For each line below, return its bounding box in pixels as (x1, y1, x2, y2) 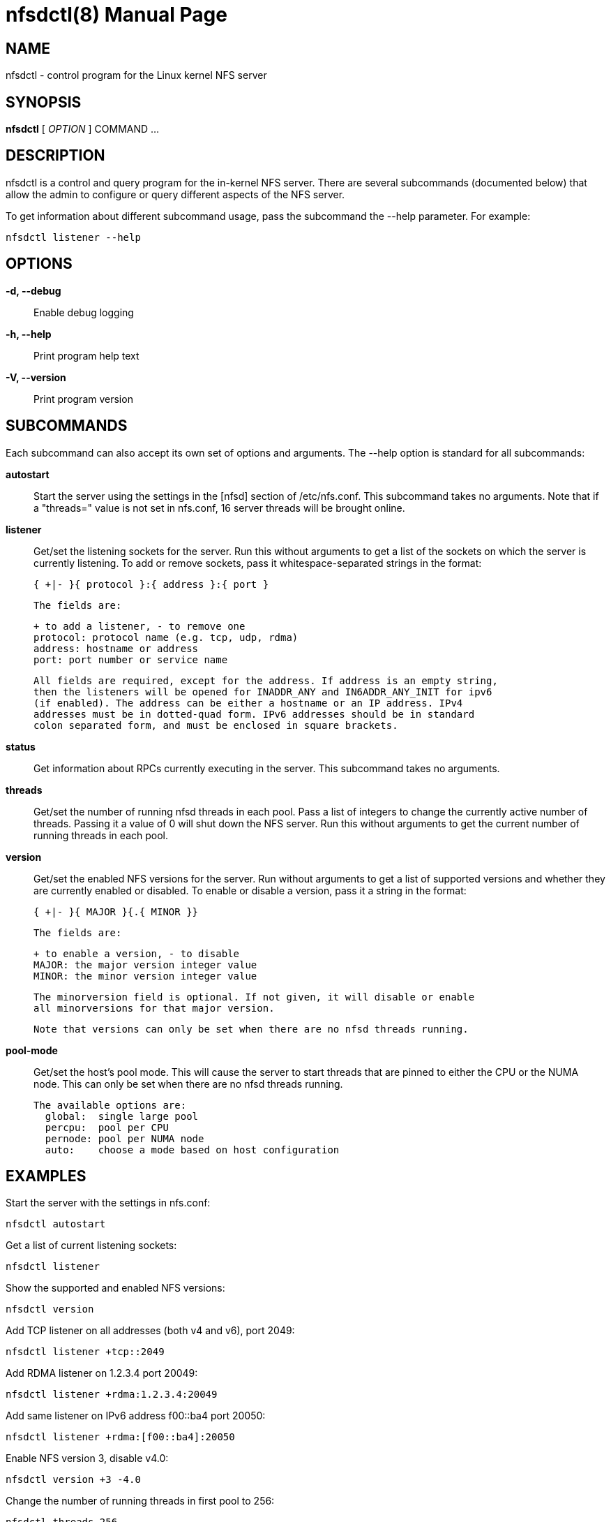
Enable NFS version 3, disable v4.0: (6, 1452, 169, 1465)
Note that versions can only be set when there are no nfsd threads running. (33, 1023, 469, 1035)
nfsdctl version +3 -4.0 (6, 1474, 141, 1486)
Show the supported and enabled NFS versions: (6, 1282, 225, 1294)
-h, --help (6, 327, 52, 340)
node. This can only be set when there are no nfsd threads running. (33, 1077, 343, 1090)
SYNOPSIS (6, 93, 82, 111)
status (6, 740, 36, 753)
